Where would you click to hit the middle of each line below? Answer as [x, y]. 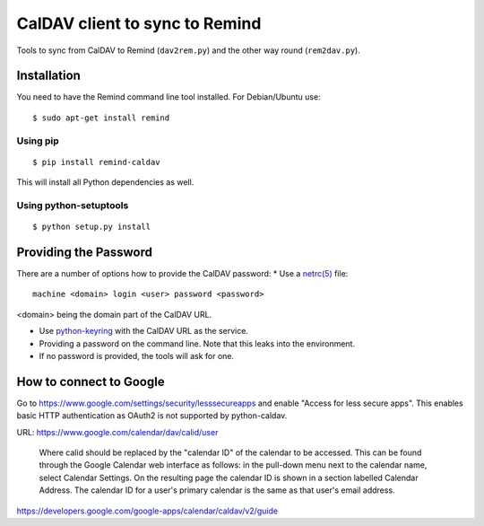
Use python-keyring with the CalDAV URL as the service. [143, 331]
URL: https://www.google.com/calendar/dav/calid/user [117, 432]
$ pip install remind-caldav [96, 162]
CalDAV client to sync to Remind [139, 23]
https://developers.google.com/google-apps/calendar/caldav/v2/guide [147, 511]
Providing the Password [84, 252]
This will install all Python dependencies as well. [105, 182]
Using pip [38, 141]
